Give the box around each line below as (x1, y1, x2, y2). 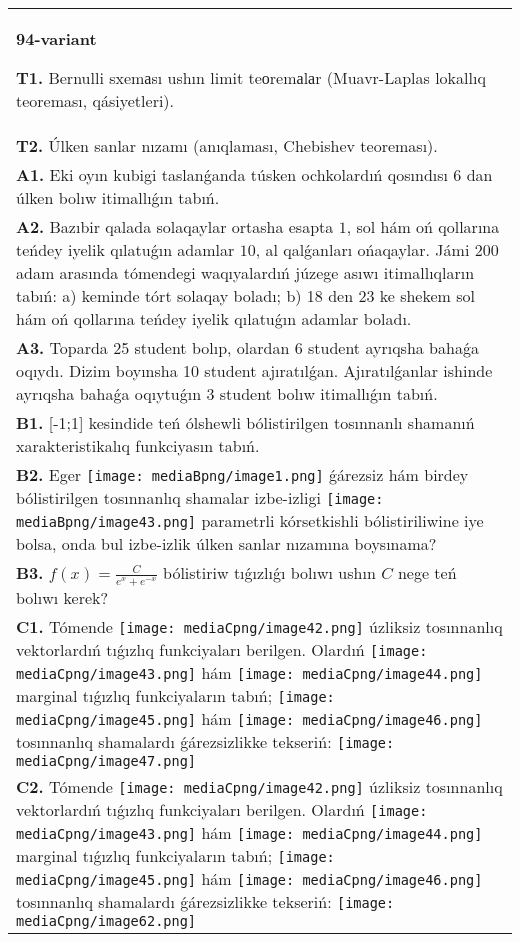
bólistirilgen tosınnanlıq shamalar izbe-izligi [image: (16, 486, 384, 509)
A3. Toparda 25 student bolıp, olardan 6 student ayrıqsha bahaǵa (16, 336, 479, 359)
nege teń (397, 561, 457, 584)
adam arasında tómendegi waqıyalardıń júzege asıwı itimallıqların (16, 261, 475, 284)
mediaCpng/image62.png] (16, 912, 197, 929)
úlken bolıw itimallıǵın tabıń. (16, 186, 220, 209)
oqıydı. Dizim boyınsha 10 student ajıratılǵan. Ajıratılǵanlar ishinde (16, 359, 493, 382)
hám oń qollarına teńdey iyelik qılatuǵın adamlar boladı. (16, 307, 412, 330)
